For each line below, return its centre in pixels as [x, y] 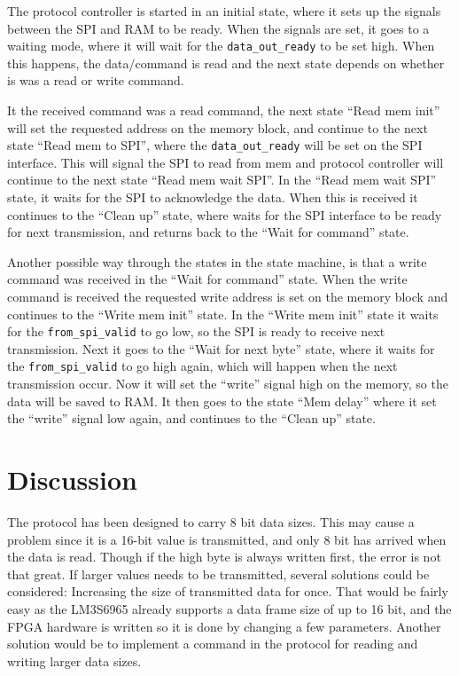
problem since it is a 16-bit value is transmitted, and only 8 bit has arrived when [227, 539]
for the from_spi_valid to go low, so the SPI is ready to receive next [196, 331]
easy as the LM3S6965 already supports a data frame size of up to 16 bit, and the [229, 609]
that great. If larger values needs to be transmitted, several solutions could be [218, 574]
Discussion [72, 479]
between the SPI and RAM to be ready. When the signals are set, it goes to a [218, 28]
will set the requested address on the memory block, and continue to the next [218, 127]
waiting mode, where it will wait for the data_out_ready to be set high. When [221, 46]
